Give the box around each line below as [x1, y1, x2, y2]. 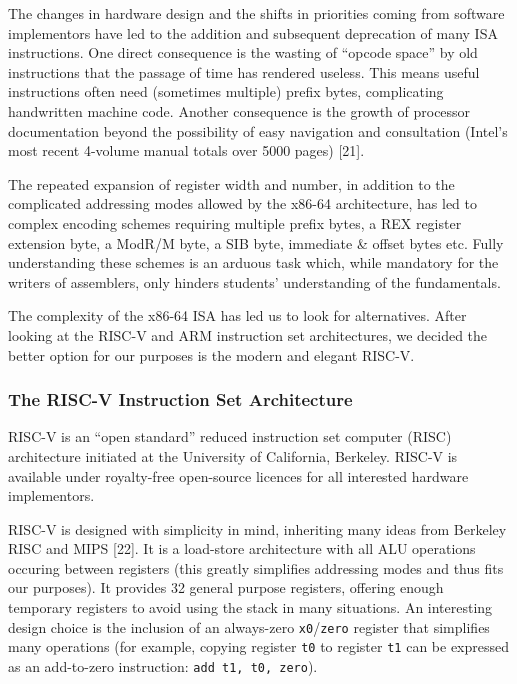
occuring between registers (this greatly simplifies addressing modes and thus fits [8, 557, 504, 578]
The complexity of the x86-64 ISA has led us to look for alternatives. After [8, 305, 467, 326]
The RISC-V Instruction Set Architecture [8, 387, 353, 412]
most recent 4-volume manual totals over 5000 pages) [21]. [8, 140, 365, 161]
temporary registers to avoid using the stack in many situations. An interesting [8, 597, 493, 618]
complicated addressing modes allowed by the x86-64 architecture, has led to [8, 193, 477, 214]
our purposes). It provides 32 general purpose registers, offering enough [8, 577, 444, 598]
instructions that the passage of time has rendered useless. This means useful [8, 61, 480, 82]
